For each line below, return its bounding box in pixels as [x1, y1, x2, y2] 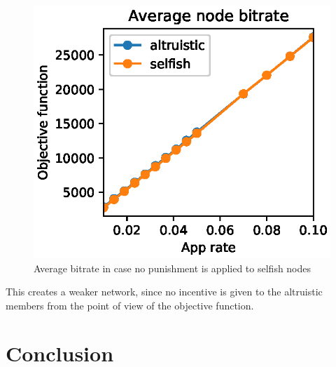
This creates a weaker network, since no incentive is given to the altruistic [6, 284, 323, 299]
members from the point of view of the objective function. [6, 298, 254, 312]
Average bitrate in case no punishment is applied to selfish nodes [34, 260, 311, 275]
